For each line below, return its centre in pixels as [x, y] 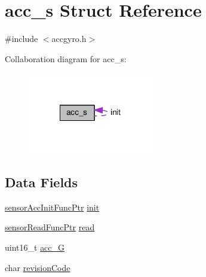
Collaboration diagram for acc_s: [66, 58]
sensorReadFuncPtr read [50, 227]
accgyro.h [69, 39]
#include [21, 39]
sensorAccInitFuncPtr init [52, 207]
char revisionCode [38, 267]
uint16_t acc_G [35, 247]
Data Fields [41, 182]
